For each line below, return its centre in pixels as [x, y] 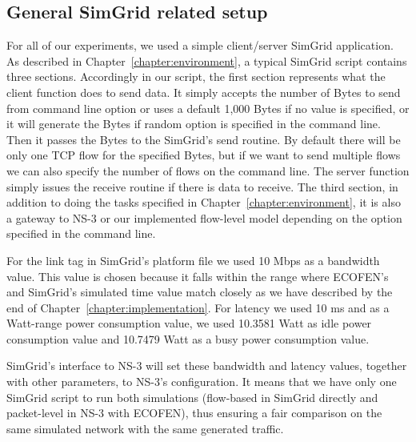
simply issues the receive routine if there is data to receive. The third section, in [202, 186]
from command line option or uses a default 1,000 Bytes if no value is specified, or [208, 108]
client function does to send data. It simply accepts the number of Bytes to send [204, 92]
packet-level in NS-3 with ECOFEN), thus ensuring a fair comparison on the [194, 413]
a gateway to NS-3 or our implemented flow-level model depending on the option [204, 217]
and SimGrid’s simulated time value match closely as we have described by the [200, 292]
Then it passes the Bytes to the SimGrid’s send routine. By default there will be [204, 139]
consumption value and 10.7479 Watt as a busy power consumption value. [188, 338]
